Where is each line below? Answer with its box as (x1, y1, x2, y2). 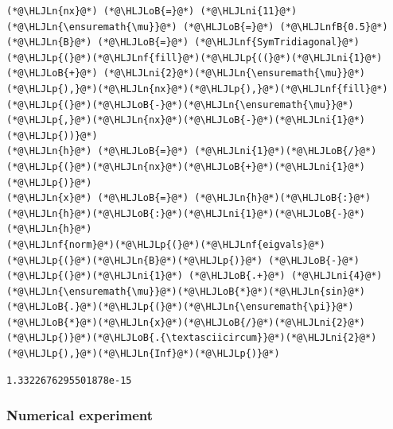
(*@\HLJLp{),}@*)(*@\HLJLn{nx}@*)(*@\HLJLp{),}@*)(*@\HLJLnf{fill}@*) (6, 83, 388, 95)
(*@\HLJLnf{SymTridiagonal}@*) (194, 37, 360, 48)
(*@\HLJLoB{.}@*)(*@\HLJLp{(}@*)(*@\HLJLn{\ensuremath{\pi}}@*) (6, 301, 354, 313)
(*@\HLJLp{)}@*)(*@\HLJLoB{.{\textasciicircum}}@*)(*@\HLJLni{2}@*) (6, 332, 377, 344)
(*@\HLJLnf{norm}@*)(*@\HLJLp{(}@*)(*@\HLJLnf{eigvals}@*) (6, 238, 325, 250)
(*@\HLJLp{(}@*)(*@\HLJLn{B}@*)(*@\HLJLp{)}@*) (6, 254, 263, 266)
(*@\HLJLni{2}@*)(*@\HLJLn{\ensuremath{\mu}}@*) (103, 68, 366, 79)
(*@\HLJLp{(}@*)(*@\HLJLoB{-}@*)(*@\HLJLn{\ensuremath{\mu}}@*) (6, 99, 354, 110)
